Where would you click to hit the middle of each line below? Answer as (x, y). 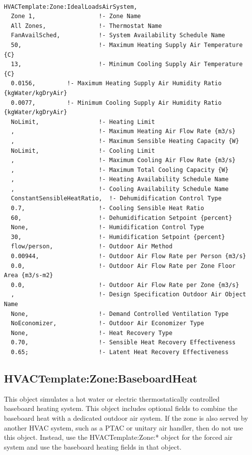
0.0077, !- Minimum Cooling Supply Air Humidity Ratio (116, 103)
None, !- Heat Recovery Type (92, 333)
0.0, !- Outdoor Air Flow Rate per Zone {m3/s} (125, 285)
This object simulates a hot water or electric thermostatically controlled (112, 398)
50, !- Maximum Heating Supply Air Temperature (127, 45)
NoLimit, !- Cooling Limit (83, 151)
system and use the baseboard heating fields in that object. (93, 446)
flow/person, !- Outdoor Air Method (92, 247)
